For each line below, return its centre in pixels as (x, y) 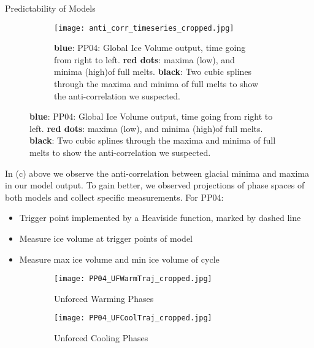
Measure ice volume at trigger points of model (106, 238)
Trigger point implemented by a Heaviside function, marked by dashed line (160, 218)
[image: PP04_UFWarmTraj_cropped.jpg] (133, 279)
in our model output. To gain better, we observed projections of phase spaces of (155, 185)
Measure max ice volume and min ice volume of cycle (119, 259)
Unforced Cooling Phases (101, 338)
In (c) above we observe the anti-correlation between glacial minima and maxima (157, 173)
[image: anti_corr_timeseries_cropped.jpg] (144, 28)
